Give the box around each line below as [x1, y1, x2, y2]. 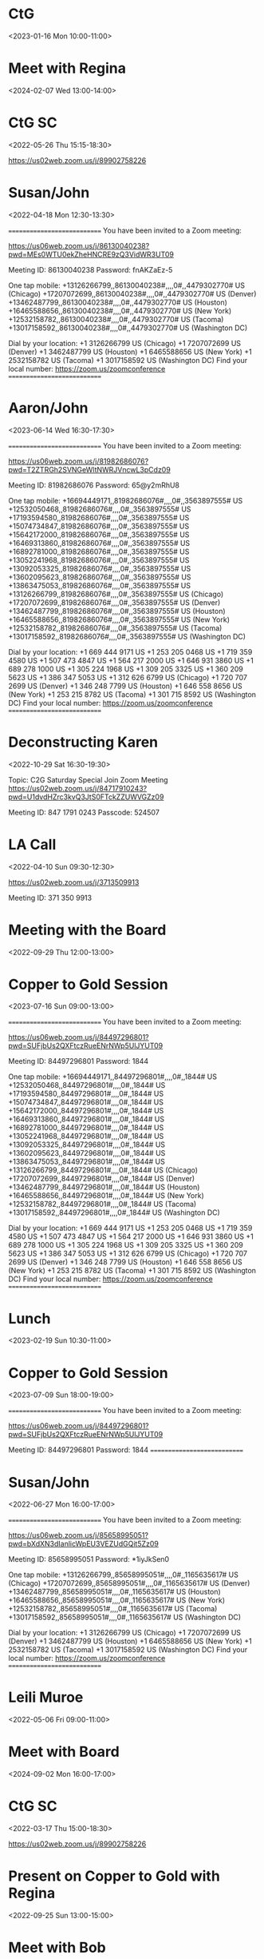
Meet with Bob [8, 1939, 106, 1957]
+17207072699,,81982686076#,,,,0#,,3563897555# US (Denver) [8, 597, 221, 607]
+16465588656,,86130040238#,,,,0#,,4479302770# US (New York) [8, 305, 232, 316]
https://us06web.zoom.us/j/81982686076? [8, 456, 149, 466]
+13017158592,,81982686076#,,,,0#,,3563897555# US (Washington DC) [8, 631, 246, 641]
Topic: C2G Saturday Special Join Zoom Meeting [8, 774, 169, 784]
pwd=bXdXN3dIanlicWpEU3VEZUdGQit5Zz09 [8, 1539, 160, 1549]
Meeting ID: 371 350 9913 [8, 893, 93, 902]
